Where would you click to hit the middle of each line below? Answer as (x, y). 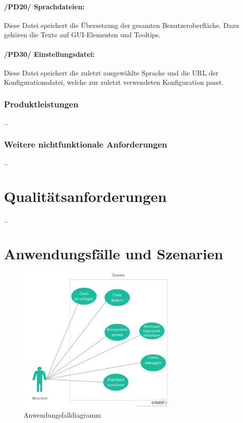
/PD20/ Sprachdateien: (44, 6)
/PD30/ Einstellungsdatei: (49, 54)
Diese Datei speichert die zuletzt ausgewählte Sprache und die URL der (111, 72)
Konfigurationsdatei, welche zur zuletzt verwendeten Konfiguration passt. (114, 82)
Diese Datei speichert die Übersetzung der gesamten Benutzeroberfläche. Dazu (121, 25)
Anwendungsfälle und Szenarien (114, 253)
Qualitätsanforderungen (85, 196)
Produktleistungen (41, 104)
